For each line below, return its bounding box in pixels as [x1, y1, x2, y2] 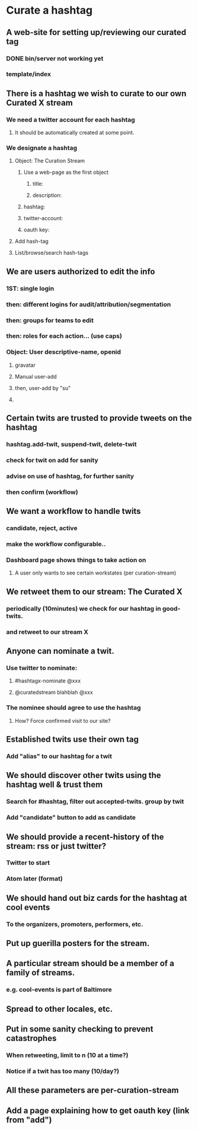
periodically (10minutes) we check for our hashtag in [6, 604, 161, 612]
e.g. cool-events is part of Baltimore [6, 986, 113, 994]
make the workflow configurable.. [6, 540, 106, 548]
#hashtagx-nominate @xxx [14, 677, 81, 684]
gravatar [14, 361, 36, 369]
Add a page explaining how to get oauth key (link [6, 1105, 190, 1116]
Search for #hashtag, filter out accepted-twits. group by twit [6, 798, 184, 806]
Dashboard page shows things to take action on [6, 556, 146, 564]
